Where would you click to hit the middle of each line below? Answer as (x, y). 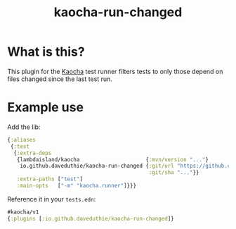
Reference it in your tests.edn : (52, 199)
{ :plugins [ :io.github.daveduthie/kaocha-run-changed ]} (91, 218)
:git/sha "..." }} (174, 173)
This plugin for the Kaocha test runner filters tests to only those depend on (115, 71)
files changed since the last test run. (60, 79)
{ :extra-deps (33, 153)
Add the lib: (24, 127)
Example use (46, 107)
